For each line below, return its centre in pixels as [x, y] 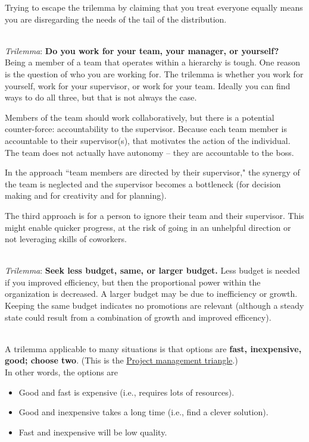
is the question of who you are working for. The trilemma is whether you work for [154, 73]
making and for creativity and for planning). [86, 195]
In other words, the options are [62, 372]
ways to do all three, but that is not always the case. [101, 97]
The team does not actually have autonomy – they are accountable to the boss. [149, 152]
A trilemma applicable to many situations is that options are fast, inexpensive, [153, 348]
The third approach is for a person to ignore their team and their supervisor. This [154, 215]
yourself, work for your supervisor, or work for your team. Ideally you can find [148, 85]
